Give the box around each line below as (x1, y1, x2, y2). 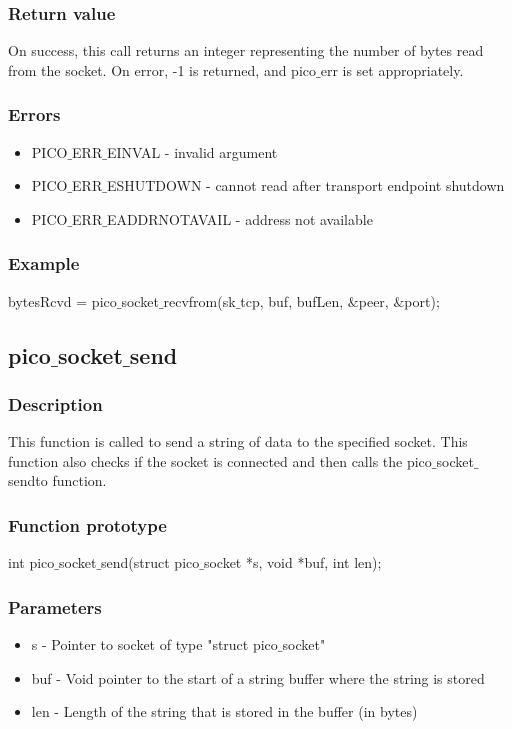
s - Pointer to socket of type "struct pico (31, 634, 278, 655)
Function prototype (8, 512, 167, 537)
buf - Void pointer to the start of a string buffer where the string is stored (31, 667, 485, 688)
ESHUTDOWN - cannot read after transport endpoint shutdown (106, 175, 505, 196)
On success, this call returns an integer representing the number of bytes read (8, 40, 484, 61)
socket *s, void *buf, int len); (203, 552, 382, 573)
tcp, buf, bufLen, (240, 290, 344, 311)
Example (8, 251, 80, 276)
